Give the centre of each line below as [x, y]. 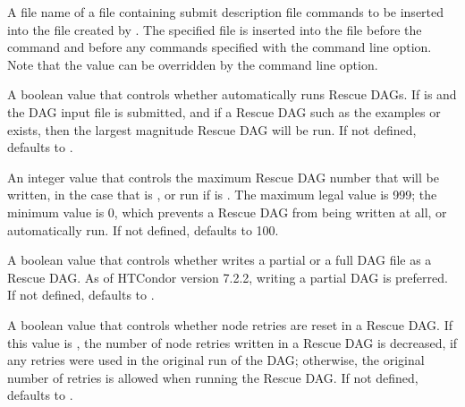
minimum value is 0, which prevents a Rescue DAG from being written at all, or [227, 212]
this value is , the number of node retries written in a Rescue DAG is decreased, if [232, 342]
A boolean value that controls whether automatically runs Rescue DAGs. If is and [232, 94]
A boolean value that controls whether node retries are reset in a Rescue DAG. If [230, 324]
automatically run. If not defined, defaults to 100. [143, 229]
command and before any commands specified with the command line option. [220, 47]
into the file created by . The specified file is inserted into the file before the [215, 29]
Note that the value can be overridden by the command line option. [193, 64]
